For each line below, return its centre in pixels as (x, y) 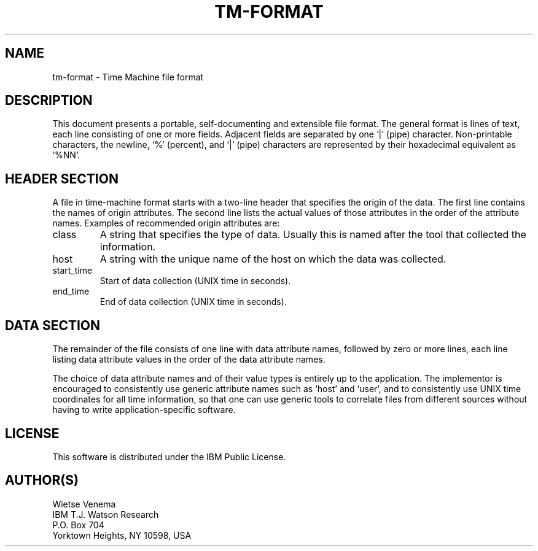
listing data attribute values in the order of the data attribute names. (189, 360)
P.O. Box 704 (78, 525)
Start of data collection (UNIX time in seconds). (195, 281)
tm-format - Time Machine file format (128, 77)
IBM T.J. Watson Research (106, 514)
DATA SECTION (53, 325)
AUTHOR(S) (42, 480)
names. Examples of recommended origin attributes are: (166, 223)
